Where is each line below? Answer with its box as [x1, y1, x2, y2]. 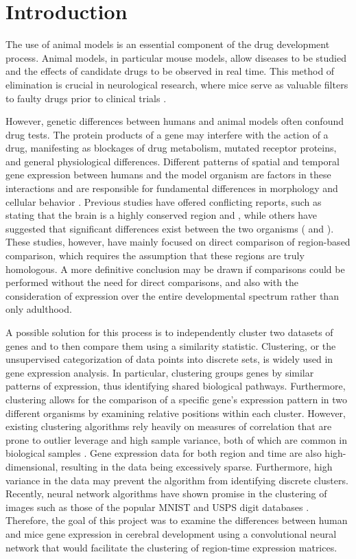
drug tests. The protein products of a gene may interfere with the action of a [5, 127, 329, 141]
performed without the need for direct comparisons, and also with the [5, 275, 299, 289]
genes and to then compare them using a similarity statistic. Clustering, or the [5, 338, 336, 353]
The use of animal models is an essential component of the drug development [5, 37, 330, 51]
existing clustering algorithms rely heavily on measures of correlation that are [5, 419, 332, 433]
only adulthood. [5, 302, 72, 316]
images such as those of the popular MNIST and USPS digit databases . [5, 499, 309, 514]
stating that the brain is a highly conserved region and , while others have [5, 208, 317, 222]
